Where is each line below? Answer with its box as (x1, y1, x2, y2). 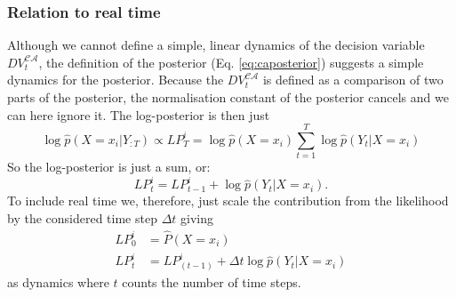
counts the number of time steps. (122, 273, 301, 292)
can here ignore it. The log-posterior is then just (7, 105, 270, 124)
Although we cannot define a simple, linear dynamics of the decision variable (7, 36, 425, 54)
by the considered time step (7, 209, 157, 227)
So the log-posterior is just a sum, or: (7, 157, 211, 176)
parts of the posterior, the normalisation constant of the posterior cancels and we (7, 88, 449, 106)
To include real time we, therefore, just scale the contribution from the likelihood (7, 191, 449, 210)
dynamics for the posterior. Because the (7, 70, 224, 89)
